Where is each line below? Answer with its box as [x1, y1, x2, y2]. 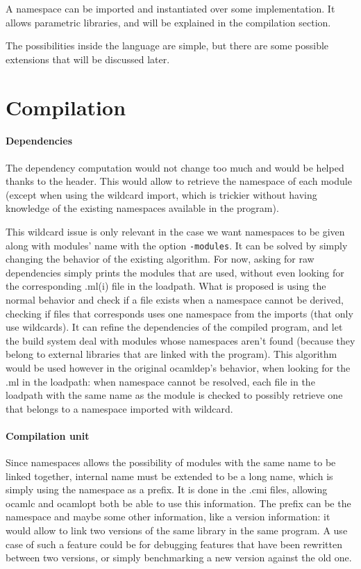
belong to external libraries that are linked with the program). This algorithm [6, 347, 337, 361]
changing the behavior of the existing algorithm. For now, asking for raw [6, 251, 314, 266]
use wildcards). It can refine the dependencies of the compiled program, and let [6, 320, 343, 334]
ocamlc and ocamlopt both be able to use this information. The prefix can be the [6, 495, 351, 510]
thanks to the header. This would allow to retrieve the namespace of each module [6, 174, 352, 188]
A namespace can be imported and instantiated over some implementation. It [6, 1, 335, 15]
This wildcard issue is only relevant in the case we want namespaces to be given [6, 224, 345, 238]
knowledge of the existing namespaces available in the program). [6, 201, 279, 215]
